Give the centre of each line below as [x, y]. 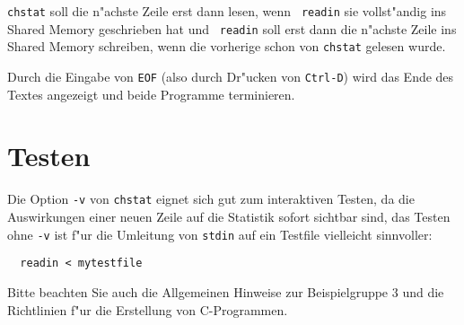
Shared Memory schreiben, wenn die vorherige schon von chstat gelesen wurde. [227, 46]
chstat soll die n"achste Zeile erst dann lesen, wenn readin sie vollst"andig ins [227, 11]
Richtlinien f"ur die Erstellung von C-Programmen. [148, 309]
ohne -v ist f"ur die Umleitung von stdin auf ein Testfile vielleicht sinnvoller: [220, 234]
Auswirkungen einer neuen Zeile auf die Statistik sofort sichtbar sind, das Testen [229, 216]
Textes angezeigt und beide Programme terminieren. [151, 94]
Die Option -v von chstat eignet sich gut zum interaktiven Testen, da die [211, 199]
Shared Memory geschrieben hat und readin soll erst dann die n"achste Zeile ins [232, 28]
